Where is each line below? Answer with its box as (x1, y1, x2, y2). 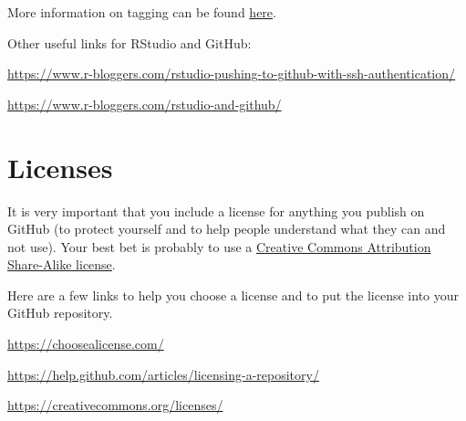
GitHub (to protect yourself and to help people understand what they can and (7, 219, 446, 238)
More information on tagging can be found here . (7, 3, 276, 21)
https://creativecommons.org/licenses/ (7, 395, 223, 415)
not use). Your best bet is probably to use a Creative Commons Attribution (7, 237, 431, 256)
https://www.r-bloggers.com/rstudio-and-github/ (7, 94, 282, 113)
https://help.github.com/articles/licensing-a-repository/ (7, 364, 319, 384)
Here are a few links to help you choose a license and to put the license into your (7, 285, 460, 304)
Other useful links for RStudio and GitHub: (7, 33, 252, 52)
